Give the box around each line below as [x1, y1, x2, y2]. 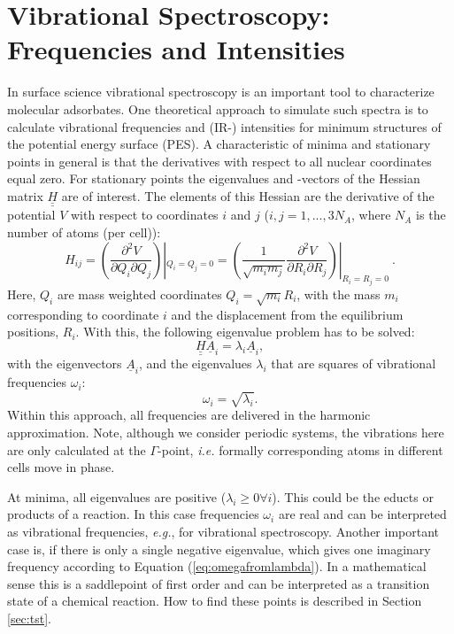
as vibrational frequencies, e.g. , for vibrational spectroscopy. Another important [7, 522, 440, 541]
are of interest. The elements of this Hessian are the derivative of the [61, 186, 435, 205]
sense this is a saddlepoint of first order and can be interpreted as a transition [7, 574, 430, 592]
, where [351, 205, 391, 224]
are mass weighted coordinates [57, 284, 222, 303]
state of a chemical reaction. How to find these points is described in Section [7, 591, 422, 610]
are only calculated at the [7, 440, 146, 459]
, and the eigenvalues [138, 354, 252, 373]
